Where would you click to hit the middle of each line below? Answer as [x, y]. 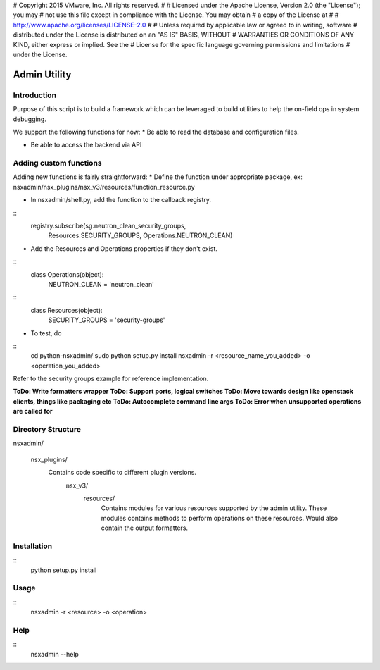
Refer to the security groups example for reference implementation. [111, 379]
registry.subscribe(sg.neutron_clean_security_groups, [108, 225]
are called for [33, 411]
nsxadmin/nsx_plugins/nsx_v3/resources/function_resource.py [104, 187]
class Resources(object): [66, 310]
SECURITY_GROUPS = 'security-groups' [107, 320]
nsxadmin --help [55, 654]
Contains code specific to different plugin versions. [122, 473]
